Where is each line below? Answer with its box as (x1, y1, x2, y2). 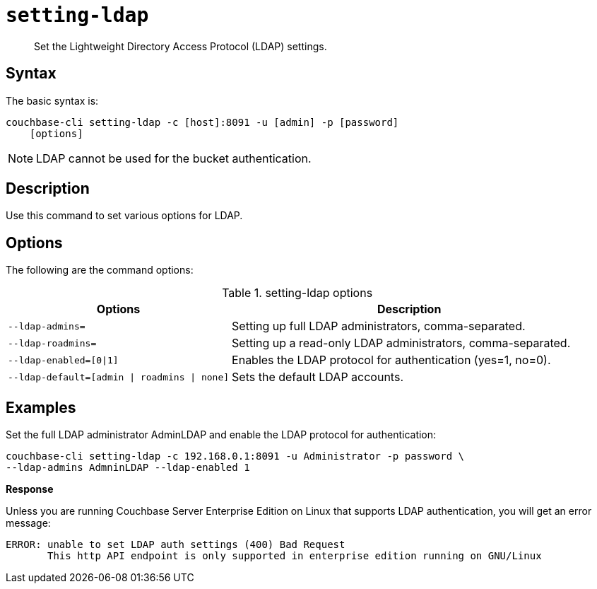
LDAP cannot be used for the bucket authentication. (36, 151, 312, 165)
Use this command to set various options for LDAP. (6, 209, 243, 222)
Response (6, 483, 54, 496)
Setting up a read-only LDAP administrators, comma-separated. (232, 336, 571, 351)
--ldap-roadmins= (8, 337, 97, 349)
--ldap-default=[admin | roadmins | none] (8, 371, 230, 383)
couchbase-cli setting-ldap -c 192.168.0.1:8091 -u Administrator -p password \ (6, 450, 465, 462)
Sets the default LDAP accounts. (232, 370, 403, 385)
